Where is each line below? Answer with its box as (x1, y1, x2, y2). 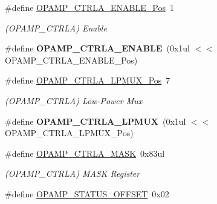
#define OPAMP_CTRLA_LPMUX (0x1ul (5, 114, 186, 127)
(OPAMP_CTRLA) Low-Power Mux (5, 94, 143, 107)
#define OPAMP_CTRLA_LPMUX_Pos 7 (5, 74, 170, 87)
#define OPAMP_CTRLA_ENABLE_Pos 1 (5, 1, 174, 13)
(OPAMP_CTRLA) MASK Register (5, 167, 140, 180)
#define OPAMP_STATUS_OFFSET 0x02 (5, 187, 169, 200)
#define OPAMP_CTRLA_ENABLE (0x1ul (5, 42, 190, 54)
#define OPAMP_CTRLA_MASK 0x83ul (5, 146, 165, 159)
